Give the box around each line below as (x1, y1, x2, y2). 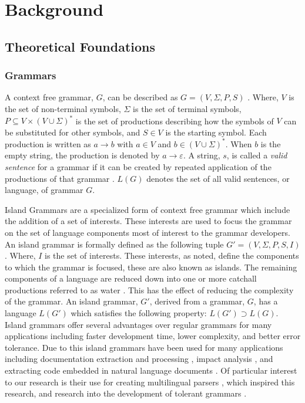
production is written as (5, 137, 91, 150)
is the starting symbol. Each (165, 126, 267, 138)
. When (225, 137, 252, 150)
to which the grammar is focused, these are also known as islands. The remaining (5, 260, 297, 273)
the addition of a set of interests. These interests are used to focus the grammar (5, 215, 292, 227)
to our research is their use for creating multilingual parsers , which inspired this (5, 375, 295, 388)
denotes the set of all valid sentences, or (146, 172, 290, 184)
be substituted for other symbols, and (5, 126, 140, 138)
